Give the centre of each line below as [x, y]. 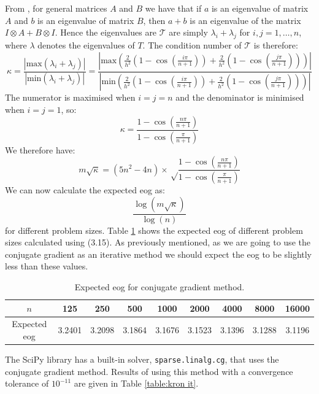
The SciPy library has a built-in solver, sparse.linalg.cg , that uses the [142, 359]
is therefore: [276, 44]
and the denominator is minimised [240, 97]
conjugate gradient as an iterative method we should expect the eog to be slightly [159, 254]
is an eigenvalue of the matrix [245, 20]
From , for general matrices [56, 8]
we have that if [173, 8]
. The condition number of [192, 44]
